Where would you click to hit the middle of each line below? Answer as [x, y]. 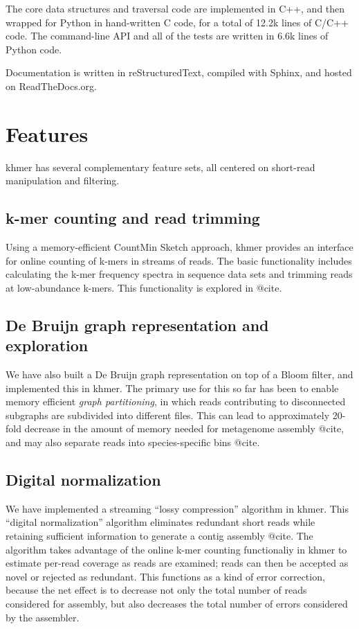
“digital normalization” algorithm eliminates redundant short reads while [160, 522]
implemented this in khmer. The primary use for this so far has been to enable [172, 388]
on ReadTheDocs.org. [51, 86]
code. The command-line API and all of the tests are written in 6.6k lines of [167, 36]
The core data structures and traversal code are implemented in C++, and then [175, 8]
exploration [47, 345]
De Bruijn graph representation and [137, 325]
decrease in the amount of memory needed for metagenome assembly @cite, [184, 428]
